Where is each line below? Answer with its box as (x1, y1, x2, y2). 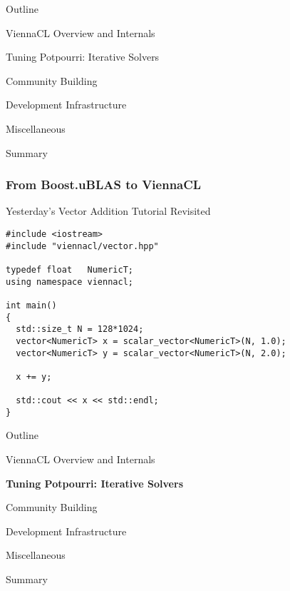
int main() (6, 300, 57, 310)
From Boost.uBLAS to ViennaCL (6, 176, 202, 193)
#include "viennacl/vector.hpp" (6, 241, 159, 251)
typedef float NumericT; (6, 264, 133, 275)
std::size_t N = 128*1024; (16, 324, 144, 335)
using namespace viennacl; (6, 276, 133, 287)
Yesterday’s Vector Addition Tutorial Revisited (6, 203, 211, 218)
